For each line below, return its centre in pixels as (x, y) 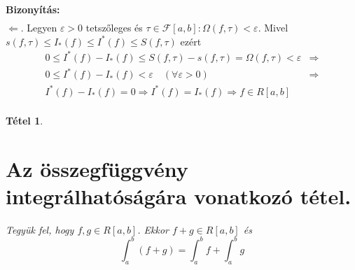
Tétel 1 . (25, 120)
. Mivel (273, 28)
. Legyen (39, 28)
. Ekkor (153, 229)
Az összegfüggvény (97, 168)
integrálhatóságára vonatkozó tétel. (179, 196)
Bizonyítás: (33, 9)
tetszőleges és (114, 28)
